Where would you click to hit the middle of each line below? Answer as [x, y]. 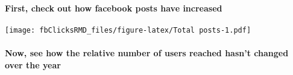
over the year [33, 64]
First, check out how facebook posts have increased [114, 8]
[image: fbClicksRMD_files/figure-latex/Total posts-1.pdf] [128, 30]
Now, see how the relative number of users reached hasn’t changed [147, 53]
